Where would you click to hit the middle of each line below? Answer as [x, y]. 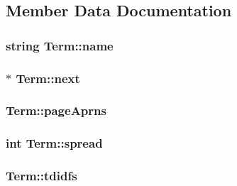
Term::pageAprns [56, 110]
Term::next [48, 78]
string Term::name [60, 45]
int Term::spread [54, 143]
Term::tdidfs [42, 176]
